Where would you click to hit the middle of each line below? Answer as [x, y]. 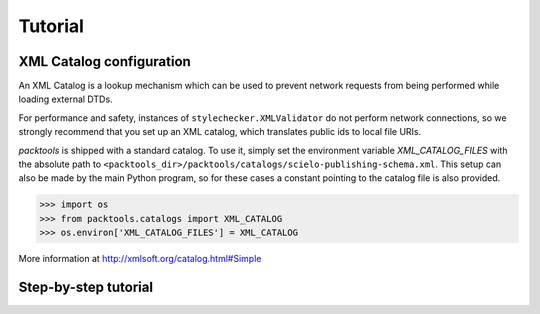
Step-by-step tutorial [86, 286]
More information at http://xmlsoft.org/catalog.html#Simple [140, 259]
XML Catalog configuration [105, 61]
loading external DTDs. [66, 99]
